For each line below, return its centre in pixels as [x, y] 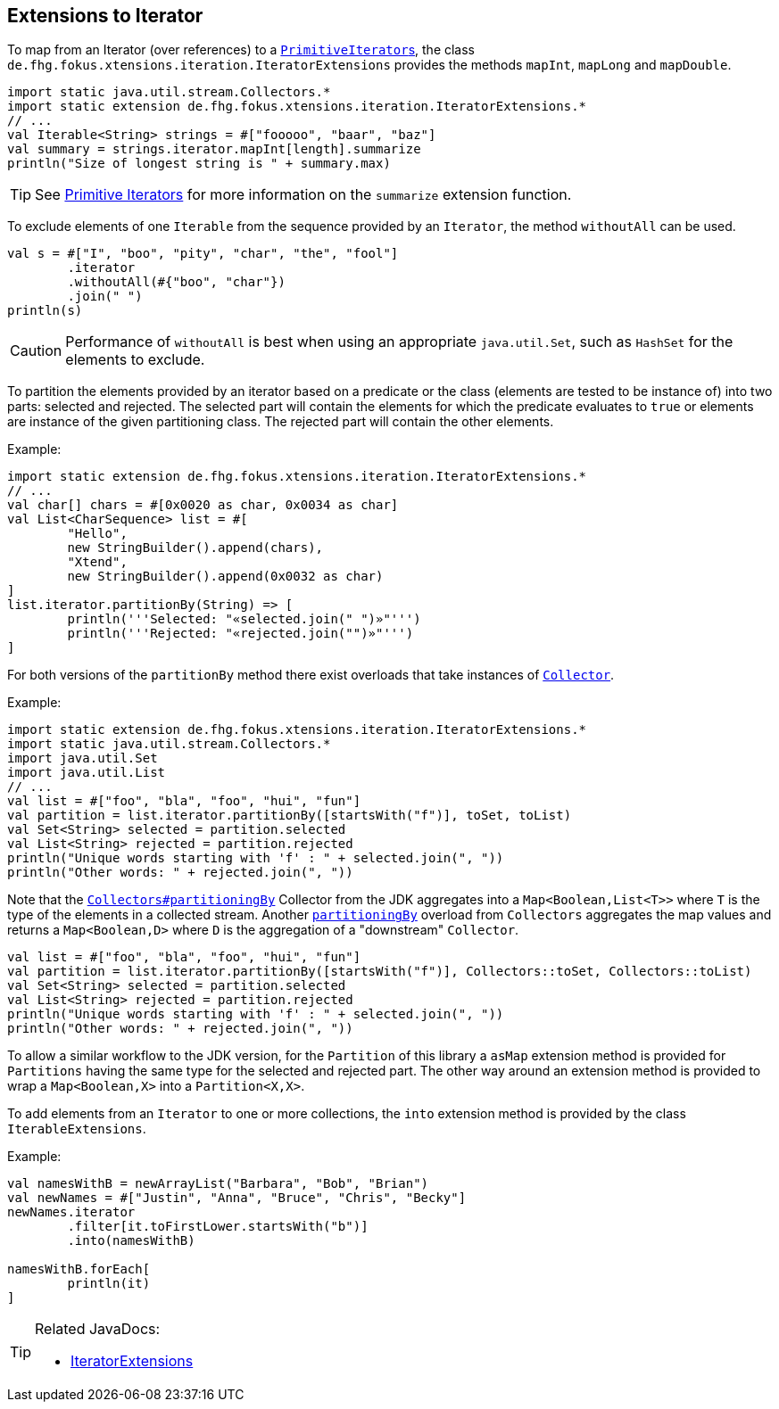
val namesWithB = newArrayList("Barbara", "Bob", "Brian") [218, 1184]
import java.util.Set [83, 758]
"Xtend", [97, 562]
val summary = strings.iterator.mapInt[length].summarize [214, 149]
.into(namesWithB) [131, 1241]
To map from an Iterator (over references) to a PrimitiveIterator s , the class [241, 50]
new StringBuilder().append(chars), [195, 548]
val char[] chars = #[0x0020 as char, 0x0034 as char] [203, 505]
